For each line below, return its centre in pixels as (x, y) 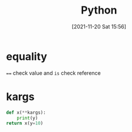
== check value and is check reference (54, 73)
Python (99, 10)
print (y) (27, 118)
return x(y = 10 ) (25, 123)
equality (27, 56)
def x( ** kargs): (26, 113)
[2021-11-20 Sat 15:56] (99, 27)
